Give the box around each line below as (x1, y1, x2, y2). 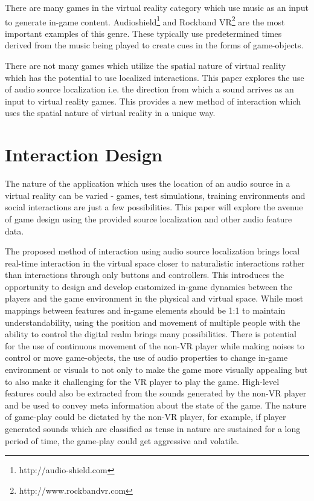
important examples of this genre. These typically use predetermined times (5, 27, 282, 39)
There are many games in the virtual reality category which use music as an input (5, 1, 309, 13)
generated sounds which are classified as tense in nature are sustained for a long (5, 422, 301, 435)
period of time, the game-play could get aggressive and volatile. (5, 434, 239, 447)
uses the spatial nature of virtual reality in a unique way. (5, 106, 216, 119)
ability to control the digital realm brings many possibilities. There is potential (5, 328, 296, 340)
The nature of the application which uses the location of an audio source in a (5, 177, 290, 190)
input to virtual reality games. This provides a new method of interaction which (5, 94, 301, 107)
